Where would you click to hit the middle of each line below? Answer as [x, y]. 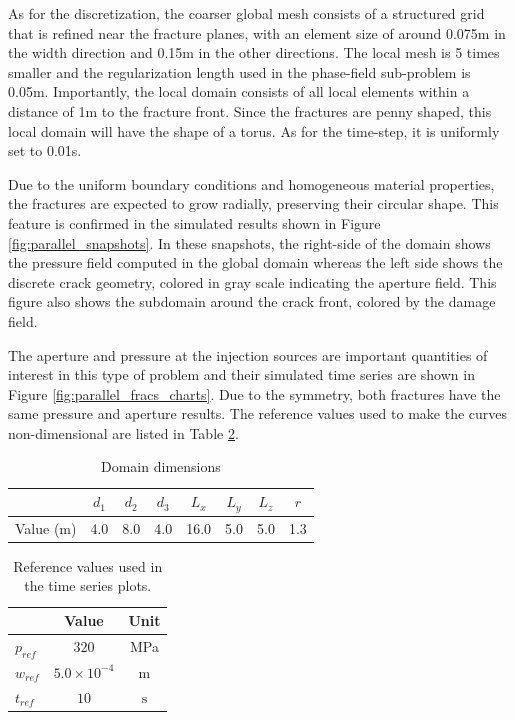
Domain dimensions [161, 466]
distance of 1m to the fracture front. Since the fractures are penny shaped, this [250, 110]
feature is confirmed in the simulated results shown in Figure [194, 222]
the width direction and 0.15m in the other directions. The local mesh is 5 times [254, 52]
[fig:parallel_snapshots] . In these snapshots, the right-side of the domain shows [249, 242]
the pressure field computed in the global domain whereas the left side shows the [255, 262]
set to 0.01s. [45, 150]
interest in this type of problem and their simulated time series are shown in [241, 374]
